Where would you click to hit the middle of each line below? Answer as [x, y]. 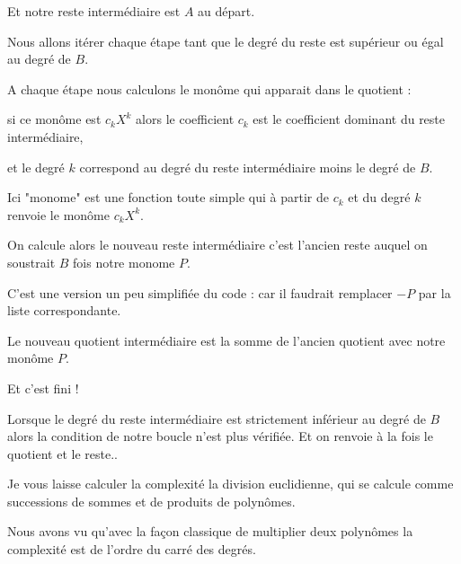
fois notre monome [124, 262]
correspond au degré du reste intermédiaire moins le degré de [248, 167]
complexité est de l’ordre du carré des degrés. [132, 549]
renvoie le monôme [58, 214]
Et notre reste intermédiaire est [94, 11]
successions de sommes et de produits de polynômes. [151, 501]
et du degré [379, 197]
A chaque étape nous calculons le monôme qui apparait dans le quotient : [209, 88]
